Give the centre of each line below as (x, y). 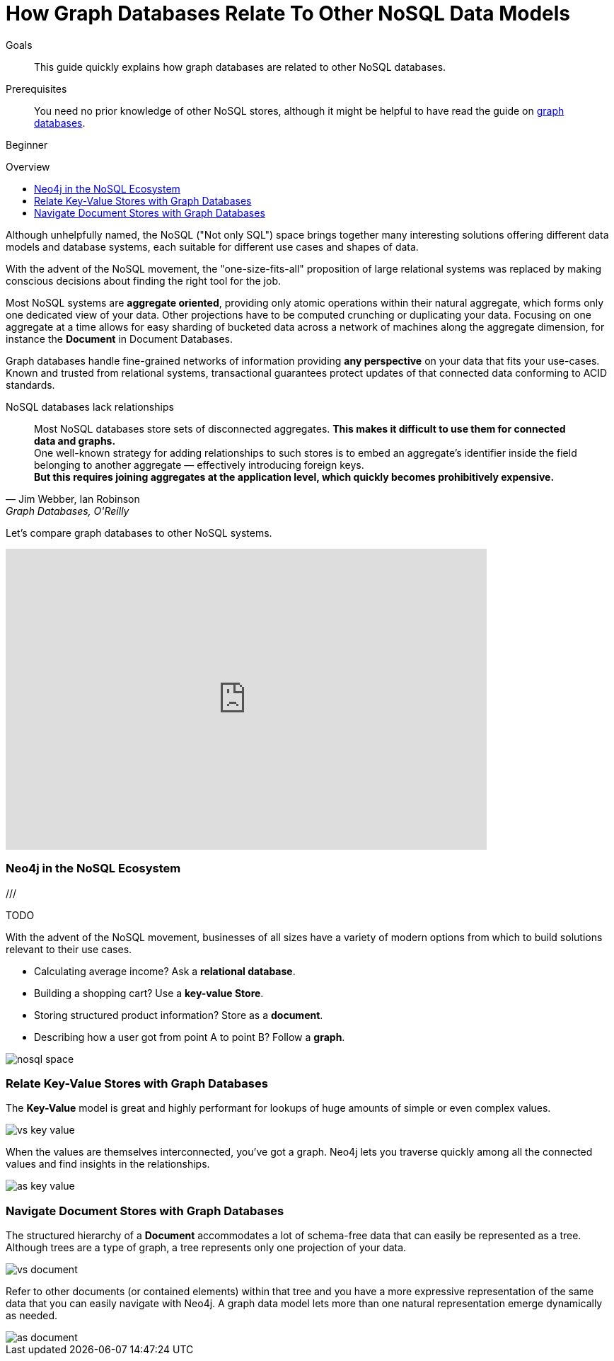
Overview (28, 166)
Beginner (27, 144)
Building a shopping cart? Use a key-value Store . (149, 993)
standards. (30, 385)
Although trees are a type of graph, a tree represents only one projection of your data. (206, 1247)
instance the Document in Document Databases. (120, 338)
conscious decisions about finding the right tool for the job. (143, 280)
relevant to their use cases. (69, 949)
